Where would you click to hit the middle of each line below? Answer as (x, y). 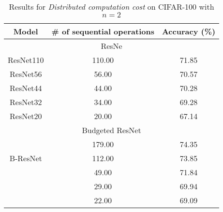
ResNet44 (26, 88)
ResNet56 (26, 74)
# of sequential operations (103, 31)
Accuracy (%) (189, 31)
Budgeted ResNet (111, 130)
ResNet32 (26, 102)
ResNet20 (26, 116)
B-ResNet (26, 158)
